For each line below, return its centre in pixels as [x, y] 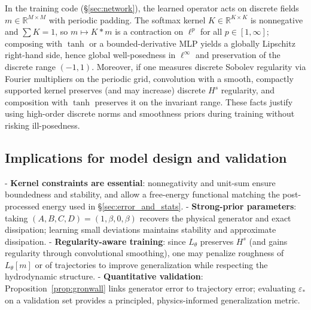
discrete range [30, 66]
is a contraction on [149, 31]
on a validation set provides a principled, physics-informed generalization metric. [153, 300]
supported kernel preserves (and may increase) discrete [105, 90]
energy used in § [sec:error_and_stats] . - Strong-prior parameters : [169, 206]
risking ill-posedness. [42, 125]
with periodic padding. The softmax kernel [127, 19]
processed [22, 206]
